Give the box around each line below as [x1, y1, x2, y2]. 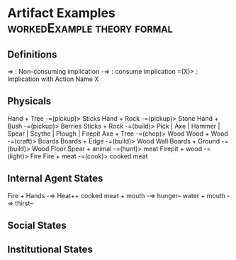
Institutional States [7, 244, 94, 256]
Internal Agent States [7, 173, 103, 185]
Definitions [7, 48, 57, 60]
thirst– [15, 199, 33, 207]
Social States [7, 220, 67, 232]
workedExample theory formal [7, 20, 174, 36]
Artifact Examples [7, 5, 116, 21]
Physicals [7, 95, 52, 107]
